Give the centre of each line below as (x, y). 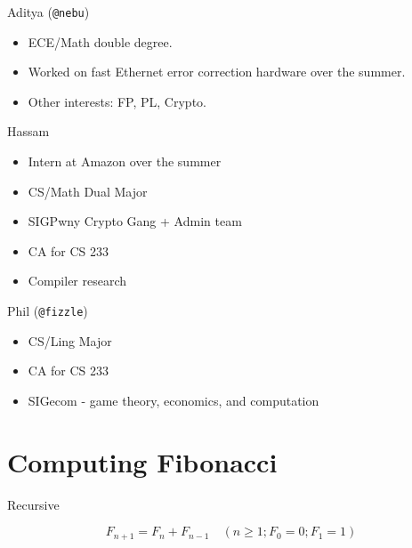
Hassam (28, 131)
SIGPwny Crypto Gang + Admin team (135, 221)
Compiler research (77, 281)
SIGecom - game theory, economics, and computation (174, 400)
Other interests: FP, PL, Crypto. (117, 101)
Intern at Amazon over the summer (125, 161)
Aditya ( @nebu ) (48, 12)
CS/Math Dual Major (88, 191)
